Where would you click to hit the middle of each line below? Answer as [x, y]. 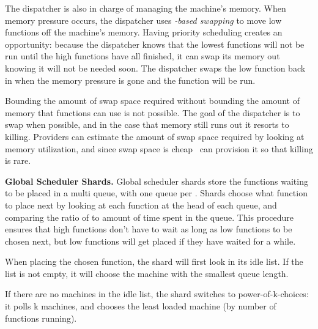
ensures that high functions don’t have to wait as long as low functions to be [149, 229]
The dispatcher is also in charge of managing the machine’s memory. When [146, 8]
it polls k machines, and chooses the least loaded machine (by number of [141, 306]
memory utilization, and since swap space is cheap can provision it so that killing [159, 148]
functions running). [41, 318]
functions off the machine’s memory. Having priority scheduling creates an [144, 32]
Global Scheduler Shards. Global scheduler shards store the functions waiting [157, 181]
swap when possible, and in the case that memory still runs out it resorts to [147, 124]
